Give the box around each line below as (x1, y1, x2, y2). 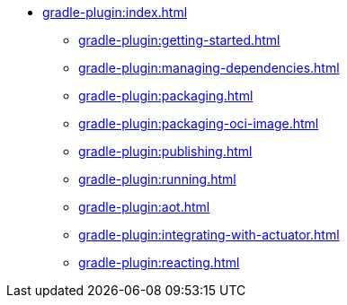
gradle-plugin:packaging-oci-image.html (78, 116, 319, 131)
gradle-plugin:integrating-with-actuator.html (78, 227, 340, 242)
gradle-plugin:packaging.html (78, 88, 254, 103)
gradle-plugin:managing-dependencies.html (78, 60, 340, 75)
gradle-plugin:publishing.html (78, 144, 253, 159)
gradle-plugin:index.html (42, 4, 188, 20)
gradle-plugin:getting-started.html (78, 32, 280, 48)
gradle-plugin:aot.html (78, 199, 210, 214)
